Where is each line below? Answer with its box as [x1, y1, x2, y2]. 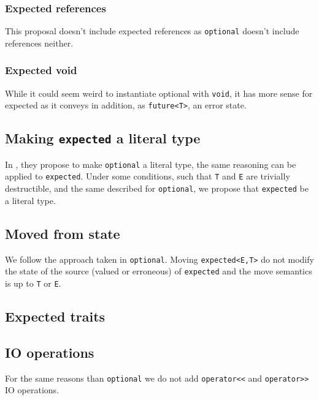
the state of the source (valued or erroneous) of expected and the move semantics [5, 265, 312, 277]
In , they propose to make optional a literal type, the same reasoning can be [5, 157, 296, 170]
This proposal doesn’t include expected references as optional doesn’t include [5, 25, 299, 37]
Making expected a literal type [5, 129, 201, 148]
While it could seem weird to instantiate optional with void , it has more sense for [5, 86, 313, 99]
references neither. [5, 36, 74, 49]
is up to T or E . [5, 276, 61, 289]
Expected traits [5, 306, 106, 325]
